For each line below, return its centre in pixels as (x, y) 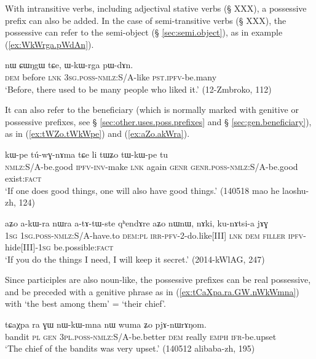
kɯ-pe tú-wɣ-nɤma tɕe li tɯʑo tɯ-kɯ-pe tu (87, 154)
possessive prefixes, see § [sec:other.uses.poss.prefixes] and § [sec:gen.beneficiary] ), (158, 121)
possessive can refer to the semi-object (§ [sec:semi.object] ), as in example (144, 32)
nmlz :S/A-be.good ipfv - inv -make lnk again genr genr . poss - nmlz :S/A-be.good (152, 166)
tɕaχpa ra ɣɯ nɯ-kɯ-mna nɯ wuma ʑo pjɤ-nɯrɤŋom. (106, 324)
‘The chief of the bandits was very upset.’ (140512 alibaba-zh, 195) (130, 348)
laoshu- (296, 190)
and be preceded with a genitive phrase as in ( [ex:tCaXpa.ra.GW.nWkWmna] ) (152, 291)
